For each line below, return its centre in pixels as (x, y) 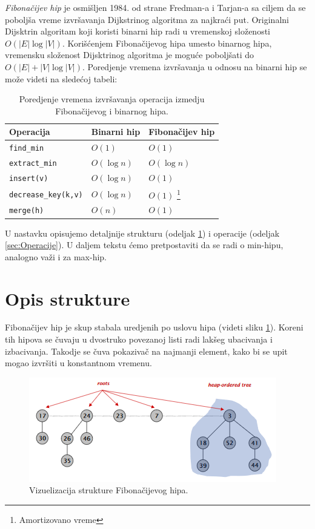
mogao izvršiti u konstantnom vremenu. (78, 363)
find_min (27, 149)
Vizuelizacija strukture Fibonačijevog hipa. (109, 490)
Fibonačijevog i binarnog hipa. (112, 110)
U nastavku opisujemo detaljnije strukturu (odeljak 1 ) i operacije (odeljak (142, 233)
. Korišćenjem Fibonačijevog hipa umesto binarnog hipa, (167, 43)
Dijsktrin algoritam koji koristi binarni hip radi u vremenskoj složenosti (138, 31)
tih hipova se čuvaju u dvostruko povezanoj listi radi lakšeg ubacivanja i (139, 339)
